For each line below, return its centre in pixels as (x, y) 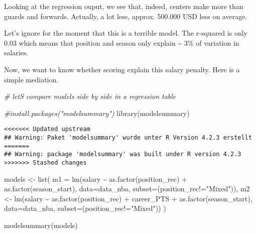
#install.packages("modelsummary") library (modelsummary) (97, 113)
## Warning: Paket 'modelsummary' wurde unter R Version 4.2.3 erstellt (128, 138)
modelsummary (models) (41, 225)
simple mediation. (31, 79)
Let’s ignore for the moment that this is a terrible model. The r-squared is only (126, 33)
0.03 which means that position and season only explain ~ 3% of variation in (122, 42)
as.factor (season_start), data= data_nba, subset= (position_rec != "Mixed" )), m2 (127, 189)
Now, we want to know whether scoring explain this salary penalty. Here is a (122, 69)
